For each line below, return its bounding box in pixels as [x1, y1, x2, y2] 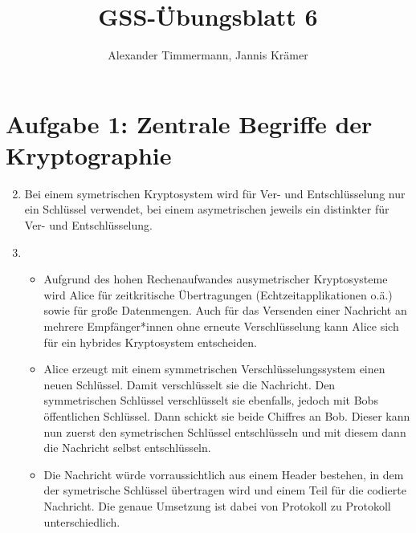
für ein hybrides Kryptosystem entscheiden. [43, 333, 257, 350]
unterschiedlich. [43, 513, 120, 530]
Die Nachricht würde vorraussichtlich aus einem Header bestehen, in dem [43, 466, 404, 482]
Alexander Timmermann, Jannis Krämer [108, 47, 308, 63]
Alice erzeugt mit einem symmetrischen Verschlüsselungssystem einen [43, 360, 385, 377]
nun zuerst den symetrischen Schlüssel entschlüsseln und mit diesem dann [43, 423, 406, 440]
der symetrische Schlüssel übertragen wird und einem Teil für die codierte [43, 482, 406, 498]
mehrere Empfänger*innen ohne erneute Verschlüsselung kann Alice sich [43, 318, 399, 334]
